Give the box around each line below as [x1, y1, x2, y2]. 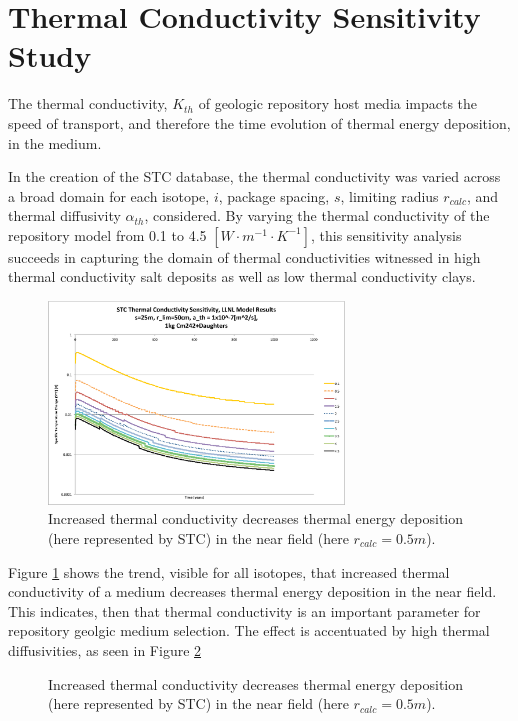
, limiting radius [340, 185, 439, 206]
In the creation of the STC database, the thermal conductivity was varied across [8, 166, 501, 187]
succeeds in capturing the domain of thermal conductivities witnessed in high [8, 246, 481, 267]
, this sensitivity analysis [311, 224, 462, 245]
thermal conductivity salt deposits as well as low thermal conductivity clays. [8, 266, 476, 287]
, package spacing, [218, 185, 330, 206]
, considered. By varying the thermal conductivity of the [144, 205, 490, 226]
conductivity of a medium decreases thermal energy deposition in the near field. [8, 581, 497, 602]
